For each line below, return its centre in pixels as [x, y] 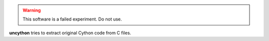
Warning [32, 10]
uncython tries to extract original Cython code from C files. [70, 33]
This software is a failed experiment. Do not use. [72, 19]
